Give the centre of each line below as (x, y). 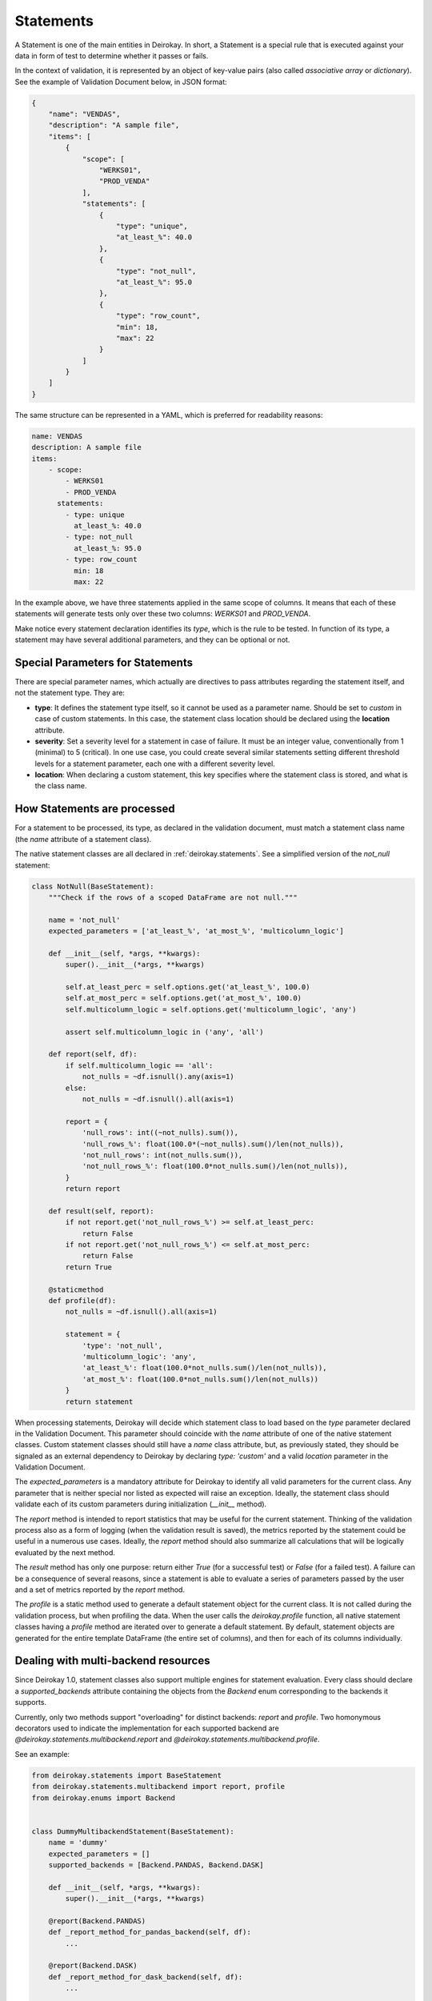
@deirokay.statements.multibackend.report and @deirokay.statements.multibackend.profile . (167, 1739)
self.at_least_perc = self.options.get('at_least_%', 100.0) (188, 987)
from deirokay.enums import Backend (104, 1798)
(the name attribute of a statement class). (83, 839)
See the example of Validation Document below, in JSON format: (121, 82)
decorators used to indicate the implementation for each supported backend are (147, 1728)
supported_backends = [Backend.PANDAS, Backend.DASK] (156, 1865)
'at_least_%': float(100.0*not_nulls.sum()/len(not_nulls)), (204, 1368)
